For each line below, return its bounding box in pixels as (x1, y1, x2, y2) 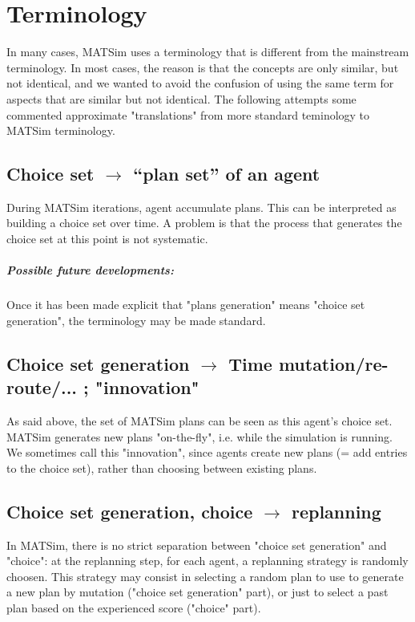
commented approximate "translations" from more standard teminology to (6, 106, 370, 123)
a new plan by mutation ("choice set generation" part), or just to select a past (6, 583, 389, 600)
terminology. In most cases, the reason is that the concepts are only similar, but (6, 59, 399, 75)
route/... (6, 375, 78, 400)
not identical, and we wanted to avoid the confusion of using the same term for (6, 75, 394, 91)
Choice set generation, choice (6, 498, 253, 523)
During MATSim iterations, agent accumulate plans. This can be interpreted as (6, 198, 397, 215)
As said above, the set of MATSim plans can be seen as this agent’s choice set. (6, 413, 393, 429)
